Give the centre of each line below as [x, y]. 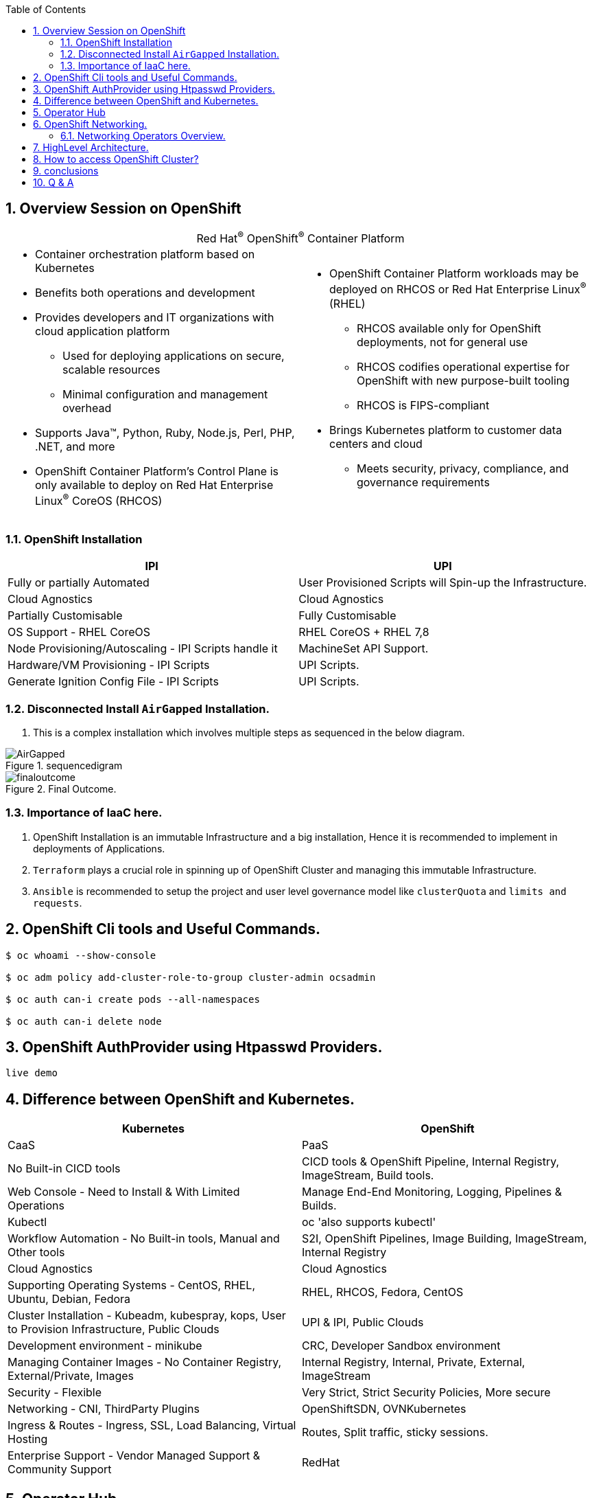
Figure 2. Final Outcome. [61, 789]
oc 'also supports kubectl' [369, 1222]
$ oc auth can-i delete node [84, 1021]
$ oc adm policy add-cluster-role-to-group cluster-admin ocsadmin [191, 977]
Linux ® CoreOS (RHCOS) [99, 500]
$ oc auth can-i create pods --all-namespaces [133, 999]
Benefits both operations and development [145, 293]
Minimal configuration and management [165, 395]
